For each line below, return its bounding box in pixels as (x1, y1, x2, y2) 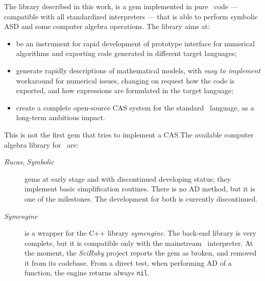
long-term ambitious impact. (16, 112, 105, 123)
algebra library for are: (4, 139, 79, 150)
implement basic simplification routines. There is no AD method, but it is (25, 183, 255, 194)
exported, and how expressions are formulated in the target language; (16, 85, 233, 96)
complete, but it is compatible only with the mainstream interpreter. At (25, 237, 253, 248)
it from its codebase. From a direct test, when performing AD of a (25, 257, 232, 268)
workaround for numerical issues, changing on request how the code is (16, 75, 235, 86)
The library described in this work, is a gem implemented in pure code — (4, 1, 238, 11)
